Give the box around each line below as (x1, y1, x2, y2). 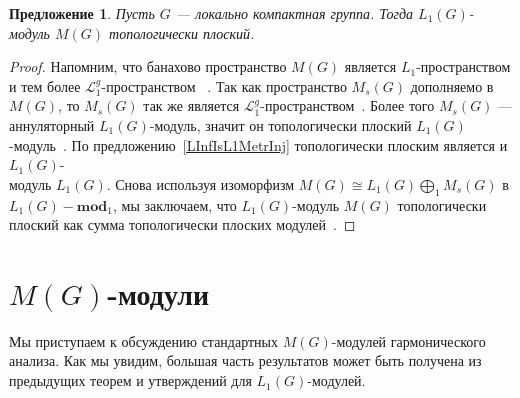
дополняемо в (410, 75, 494, 96)
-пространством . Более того (260, 95, 435, 116)
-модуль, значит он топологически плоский (149, 114, 412, 135)
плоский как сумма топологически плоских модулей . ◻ (9, 214, 356, 235)
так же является (143, 95, 240, 116)
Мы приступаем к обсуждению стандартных (9, 330, 279, 351)
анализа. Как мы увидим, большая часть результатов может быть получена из (9, 350, 482, 371)
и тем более (9, 75, 81, 96)
